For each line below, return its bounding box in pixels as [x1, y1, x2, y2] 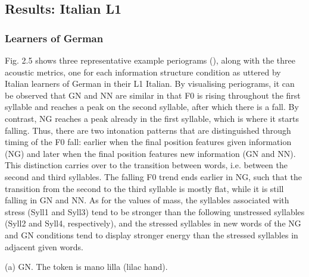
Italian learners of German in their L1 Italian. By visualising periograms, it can [5, 77, 295, 90]
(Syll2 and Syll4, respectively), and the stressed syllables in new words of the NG [5, 217, 301, 229]
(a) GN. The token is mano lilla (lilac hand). [5, 260, 168, 273]
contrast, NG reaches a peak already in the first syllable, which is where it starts [5, 112, 299, 124]
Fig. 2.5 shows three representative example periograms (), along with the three [5, 54, 295, 66]
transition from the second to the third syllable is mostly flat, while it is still [5, 182, 284, 194]
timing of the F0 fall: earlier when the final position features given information [5, 136, 292, 148]
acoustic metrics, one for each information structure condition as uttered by [5, 65, 281, 78]
